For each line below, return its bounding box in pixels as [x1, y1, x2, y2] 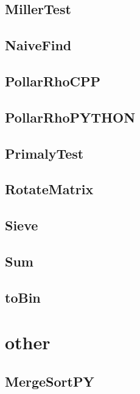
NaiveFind [5, 36, 72, 55]
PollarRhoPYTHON [5, 107, 136, 126]
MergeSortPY [5, 371, 94, 390]
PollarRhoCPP [5, 71, 101, 90]
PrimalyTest [5, 143, 84, 162]
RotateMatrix [5, 180, 94, 199]
